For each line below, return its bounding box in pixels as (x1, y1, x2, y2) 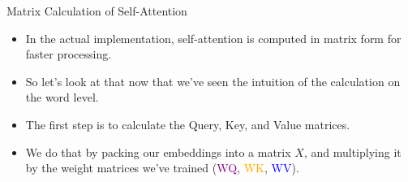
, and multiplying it (303, 143, 402, 160)
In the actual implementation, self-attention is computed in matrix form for (25, 29, 402, 46)
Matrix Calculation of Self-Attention (6, 2, 187, 19)
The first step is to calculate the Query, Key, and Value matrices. (25, 115, 350, 132)
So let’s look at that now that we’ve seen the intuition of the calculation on (25, 72, 401, 89)
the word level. (25, 89, 99, 106)
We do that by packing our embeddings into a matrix (25, 143, 291, 160)
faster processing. (25, 45, 112, 63)
